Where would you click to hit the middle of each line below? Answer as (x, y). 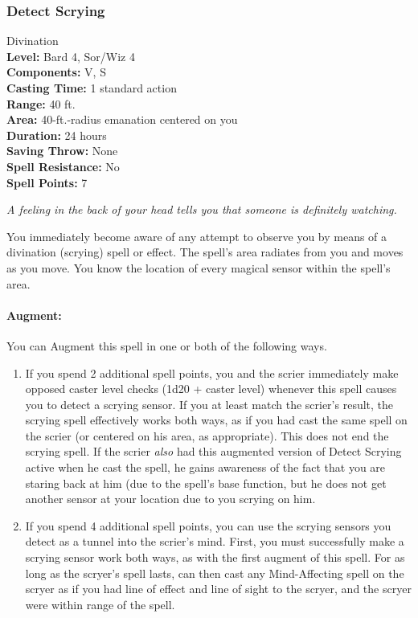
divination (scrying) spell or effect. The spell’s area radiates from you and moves (205, 252)
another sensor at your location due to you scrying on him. (170, 499)
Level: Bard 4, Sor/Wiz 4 (71, 56)
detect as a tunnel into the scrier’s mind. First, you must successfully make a (215, 541)
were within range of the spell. (100, 604)
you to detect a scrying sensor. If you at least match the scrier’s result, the (209, 404)
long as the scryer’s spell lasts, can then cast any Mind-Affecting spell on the (215, 573)
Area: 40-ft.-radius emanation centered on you (122, 119)
